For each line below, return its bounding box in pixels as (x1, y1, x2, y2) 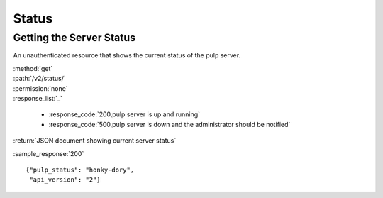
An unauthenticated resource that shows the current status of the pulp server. (13, 51, 241, 60)
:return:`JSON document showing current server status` (13, 136, 177, 145)
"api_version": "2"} (29, 176, 101, 184)
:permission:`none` (13, 84, 68, 92)
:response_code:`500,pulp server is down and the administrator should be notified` (48, 120, 291, 128)
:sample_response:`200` (13, 149, 84, 158)
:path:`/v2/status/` (13, 75, 67, 83)
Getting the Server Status (13, 31, 136, 44)
